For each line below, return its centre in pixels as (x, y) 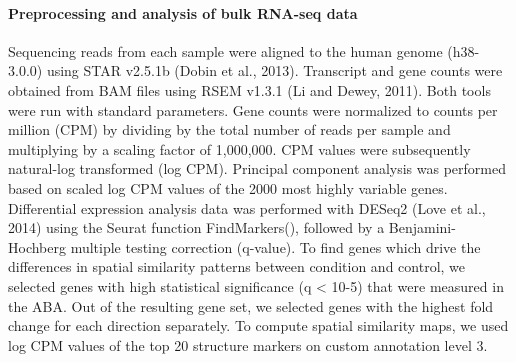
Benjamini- (422, 227)
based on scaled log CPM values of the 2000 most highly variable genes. (228, 187)
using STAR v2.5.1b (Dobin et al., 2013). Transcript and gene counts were (274, 70)
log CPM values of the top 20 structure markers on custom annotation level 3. (248, 344)
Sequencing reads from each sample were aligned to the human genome (225, 50)
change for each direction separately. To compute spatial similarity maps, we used (258, 325)
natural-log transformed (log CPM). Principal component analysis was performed (257, 168)
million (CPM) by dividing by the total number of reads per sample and (229, 129)
